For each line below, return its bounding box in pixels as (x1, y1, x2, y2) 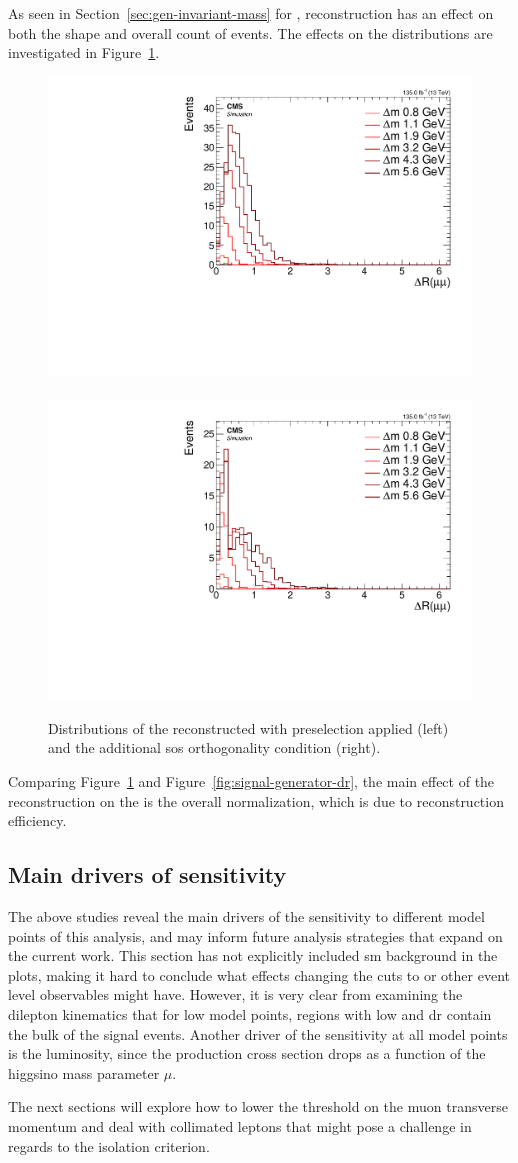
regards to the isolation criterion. (8, 1135, 210, 1156)
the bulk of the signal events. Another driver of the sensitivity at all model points (8, 1023, 508, 1044)
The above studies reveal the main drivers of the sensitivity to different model (8, 906, 485, 927)
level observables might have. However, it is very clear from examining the (8, 984, 463, 1005)
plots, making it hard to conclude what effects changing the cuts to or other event (8, 964, 510, 985)
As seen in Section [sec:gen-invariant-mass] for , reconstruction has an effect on (8, 3, 494, 23)
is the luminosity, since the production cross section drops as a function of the (8, 1043, 486, 1064)
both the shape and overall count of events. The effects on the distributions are (8, 22, 493, 43)
